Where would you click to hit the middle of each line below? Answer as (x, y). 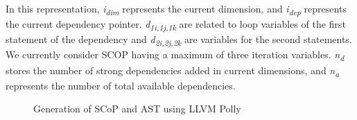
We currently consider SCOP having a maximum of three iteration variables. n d (175, 55)
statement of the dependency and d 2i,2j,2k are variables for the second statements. (179, 40)
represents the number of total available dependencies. (121, 85)
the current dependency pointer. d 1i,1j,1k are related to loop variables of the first (176, 25)
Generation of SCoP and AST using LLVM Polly (137, 109)
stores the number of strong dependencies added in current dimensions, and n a (173, 71)
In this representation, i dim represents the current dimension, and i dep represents (176, 9)
